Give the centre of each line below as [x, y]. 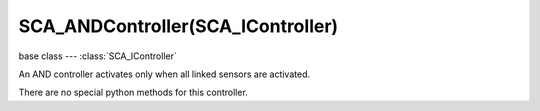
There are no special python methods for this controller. [133, 92]
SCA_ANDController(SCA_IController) [178, 26]
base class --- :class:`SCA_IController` [97, 56]
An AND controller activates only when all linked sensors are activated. [164, 74]
